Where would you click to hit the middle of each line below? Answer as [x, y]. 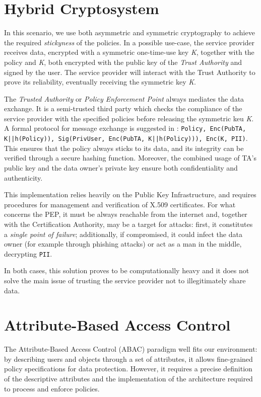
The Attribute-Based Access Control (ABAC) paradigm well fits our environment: [131, 349]
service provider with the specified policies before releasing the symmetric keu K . [129, 118]
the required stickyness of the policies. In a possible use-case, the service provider [129, 42]
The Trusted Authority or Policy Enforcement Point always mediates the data [124, 98]
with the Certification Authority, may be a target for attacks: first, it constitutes [128, 224]
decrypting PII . [28, 253]
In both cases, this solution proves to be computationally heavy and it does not [127, 270]
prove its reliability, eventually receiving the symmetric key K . [100, 82]
